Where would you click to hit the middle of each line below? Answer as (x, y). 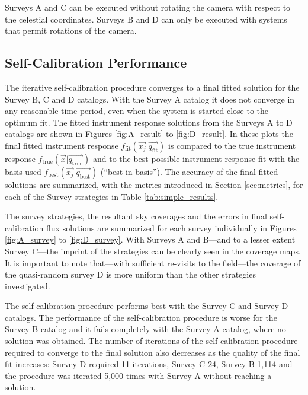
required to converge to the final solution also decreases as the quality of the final (153, 352)
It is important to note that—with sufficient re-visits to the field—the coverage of (153, 262)
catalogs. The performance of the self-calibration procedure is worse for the (141, 317)
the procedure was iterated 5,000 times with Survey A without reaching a (138, 375)
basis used (23, 171)
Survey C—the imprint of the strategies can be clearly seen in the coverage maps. (153, 251)
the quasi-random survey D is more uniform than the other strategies (130, 274)
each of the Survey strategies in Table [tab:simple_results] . (112, 196)
